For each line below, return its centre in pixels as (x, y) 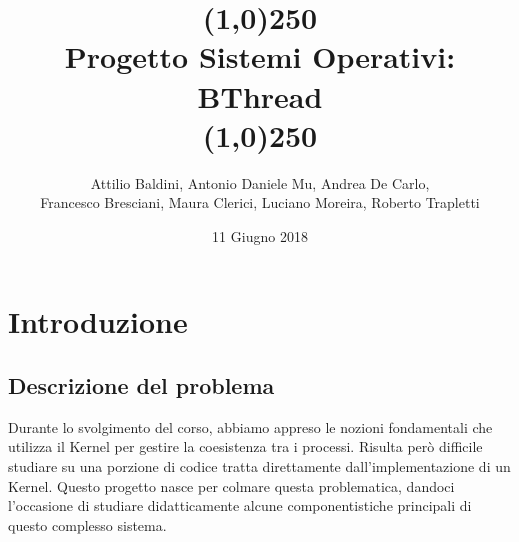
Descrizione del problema (141, 385)
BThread (260, 95)
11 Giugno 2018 (260, 235)
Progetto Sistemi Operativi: (260, 56)
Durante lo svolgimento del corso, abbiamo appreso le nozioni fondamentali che (250, 426)
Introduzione (98, 321)
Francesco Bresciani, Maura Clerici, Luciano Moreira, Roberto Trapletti (260, 202)
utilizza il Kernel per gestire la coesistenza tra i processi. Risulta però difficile (245, 446)
